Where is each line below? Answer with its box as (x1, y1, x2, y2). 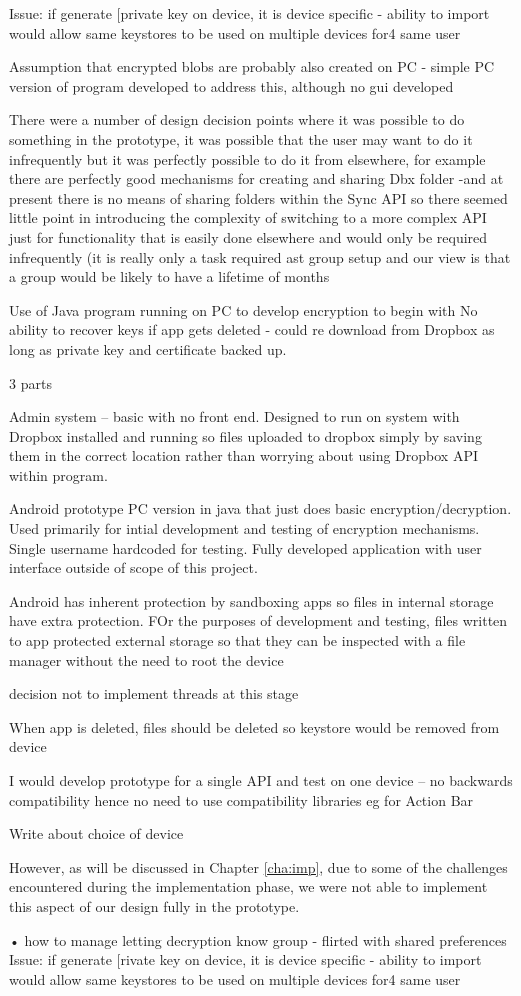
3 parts (9, 372, 52, 393)
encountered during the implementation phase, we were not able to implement (9, 876, 488, 897)
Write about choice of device (9, 823, 184, 844)
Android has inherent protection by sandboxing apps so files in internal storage (9, 590, 494, 611)
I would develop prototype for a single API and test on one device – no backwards (9, 770, 513, 790)
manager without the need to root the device (9, 649, 284, 670)
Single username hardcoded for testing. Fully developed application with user (9, 537, 482, 558)
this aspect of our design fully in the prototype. (9, 895, 300, 916)
